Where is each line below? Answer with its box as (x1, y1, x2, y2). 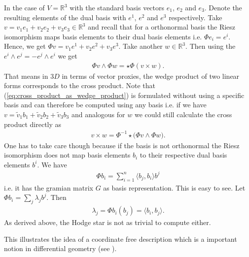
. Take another (118, 41, 163, 51)
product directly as (4, 119, 62, 129)
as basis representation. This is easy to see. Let (103, 182, 246, 193)
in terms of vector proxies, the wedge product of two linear (62, 70, 240, 81)
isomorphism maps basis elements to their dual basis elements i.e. (4, 31, 202, 41)
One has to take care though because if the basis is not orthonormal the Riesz (4, 140, 240, 150)
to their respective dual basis (140, 150, 227, 160)
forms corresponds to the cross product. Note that (4, 80, 156, 91)
